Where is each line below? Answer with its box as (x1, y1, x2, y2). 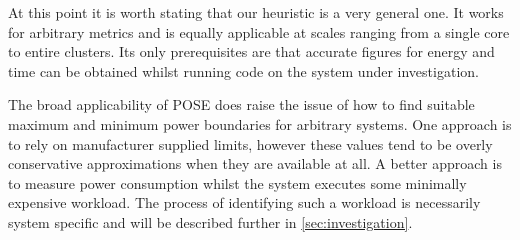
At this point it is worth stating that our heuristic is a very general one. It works (8, 2, 504, 22)
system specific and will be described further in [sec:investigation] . (8, 211, 413, 232)
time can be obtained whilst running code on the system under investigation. (8, 60, 479, 81)
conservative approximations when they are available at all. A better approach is (8, 153, 502, 174)
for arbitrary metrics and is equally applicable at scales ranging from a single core (8, 21, 510, 42)
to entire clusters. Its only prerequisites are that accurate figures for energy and (8, 41, 495, 62)
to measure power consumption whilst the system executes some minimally (8, 172, 467, 193)
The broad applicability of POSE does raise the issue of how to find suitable (8, 94, 475, 115)
